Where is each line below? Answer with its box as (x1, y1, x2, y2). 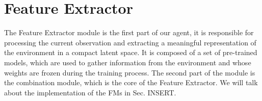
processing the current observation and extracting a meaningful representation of (4, 37, 256, 47)
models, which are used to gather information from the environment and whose (4, 57, 251, 67)
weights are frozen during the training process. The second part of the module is (4, 67, 255, 78)
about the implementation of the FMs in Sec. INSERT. (4, 87, 176, 97)
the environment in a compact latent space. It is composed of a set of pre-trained (4, 47, 257, 58)
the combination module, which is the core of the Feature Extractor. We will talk (4, 77, 258, 88)
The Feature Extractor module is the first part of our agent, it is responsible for (4, 27, 254, 38)
